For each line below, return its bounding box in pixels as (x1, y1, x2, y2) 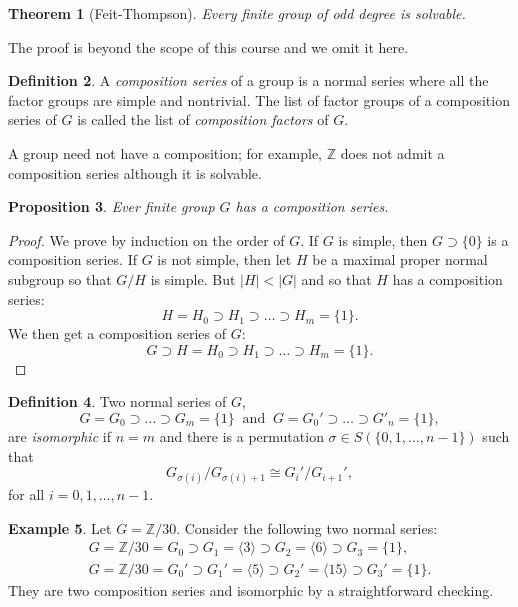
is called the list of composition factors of (77, 109, 329, 130)
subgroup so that (8, 268, 112, 289)
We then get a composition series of (8, 323, 227, 344)
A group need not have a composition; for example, (8, 142, 322, 163)
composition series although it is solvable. (8, 162, 262, 183)
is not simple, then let (157, 249, 292, 270)
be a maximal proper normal (312, 249, 488, 270)
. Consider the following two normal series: (176, 517, 438, 538)
